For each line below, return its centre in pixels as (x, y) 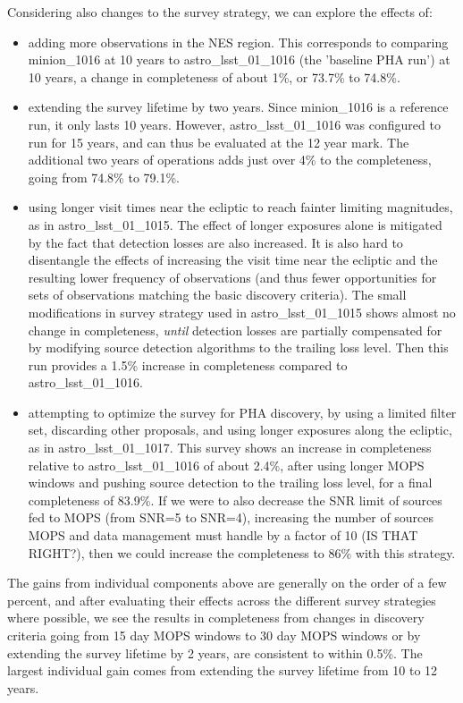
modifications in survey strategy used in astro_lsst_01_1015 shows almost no (242, 312)
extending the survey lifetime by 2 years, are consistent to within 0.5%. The (215, 652)
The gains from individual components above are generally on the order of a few (227, 583)
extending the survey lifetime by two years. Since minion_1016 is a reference (238, 107)
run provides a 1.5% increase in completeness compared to (188, 364)
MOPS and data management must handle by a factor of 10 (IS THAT (223, 535)
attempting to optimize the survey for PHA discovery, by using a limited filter (242, 412)
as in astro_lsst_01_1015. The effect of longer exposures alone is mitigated (235, 224)
